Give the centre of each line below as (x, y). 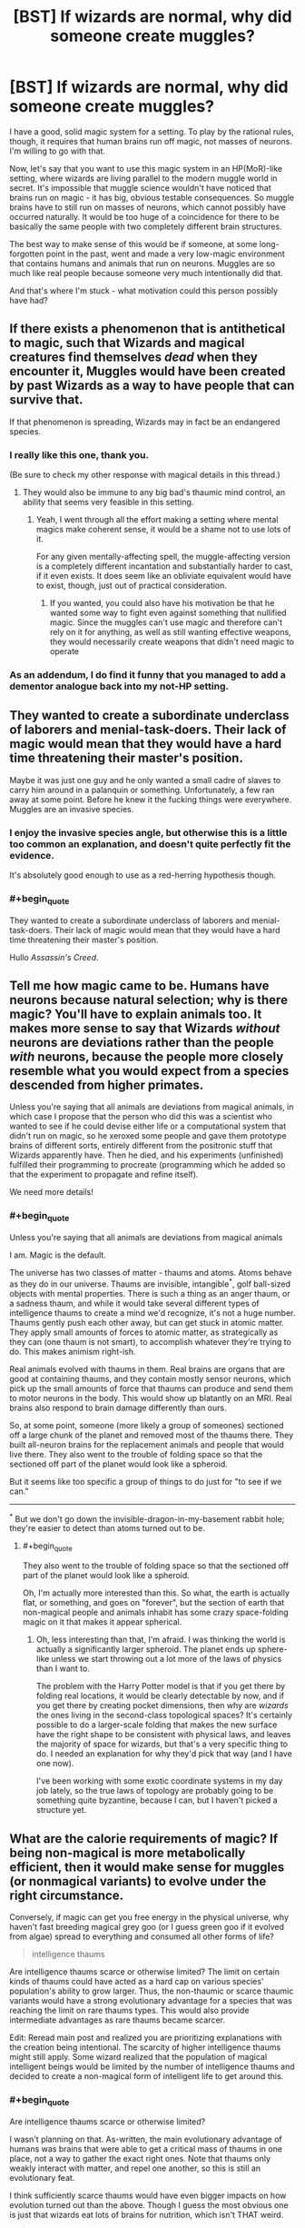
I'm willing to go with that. (58, 151)
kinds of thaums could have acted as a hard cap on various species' (137, 1981)
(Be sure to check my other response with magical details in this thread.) (145, 475)
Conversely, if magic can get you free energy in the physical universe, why (149, 1917)
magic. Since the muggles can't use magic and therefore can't (166, 622)
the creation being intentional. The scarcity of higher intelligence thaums (145, 2047)
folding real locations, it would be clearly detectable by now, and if (160, 1696)
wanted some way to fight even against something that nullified (168, 613)
